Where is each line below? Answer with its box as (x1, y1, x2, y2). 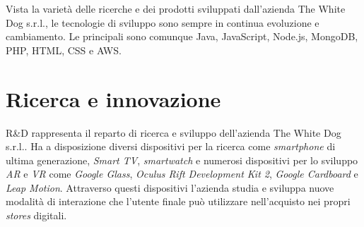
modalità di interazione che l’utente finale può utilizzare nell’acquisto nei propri (6, 194, 351, 209)
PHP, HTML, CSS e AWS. (6, 42, 122, 57)
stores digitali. (6, 208, 67, 223)
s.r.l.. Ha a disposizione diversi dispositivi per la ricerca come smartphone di (6, 139, 336, 154)
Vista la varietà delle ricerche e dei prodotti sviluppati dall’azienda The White (6, 1, 346, 16)
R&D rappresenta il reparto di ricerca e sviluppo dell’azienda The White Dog (6, 125, 341, 140)
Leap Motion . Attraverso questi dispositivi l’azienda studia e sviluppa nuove (6, 180, 334, 195)
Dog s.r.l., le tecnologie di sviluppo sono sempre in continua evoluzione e (6, 15, 319, 30)
